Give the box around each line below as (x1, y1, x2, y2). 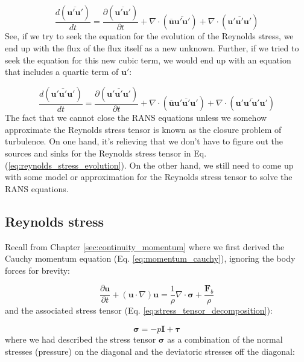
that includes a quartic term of (5, 65, 119, 78)
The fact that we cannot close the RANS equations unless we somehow (5, 111, 267, 124)
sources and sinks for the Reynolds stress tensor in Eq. (5, 147, 207, 160)
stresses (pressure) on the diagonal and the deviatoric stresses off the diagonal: (5, 344, 295, 357)
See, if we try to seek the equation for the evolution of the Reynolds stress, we (5, 30, 294, 42)
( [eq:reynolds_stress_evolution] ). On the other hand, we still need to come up (5, 158, 294, 171)
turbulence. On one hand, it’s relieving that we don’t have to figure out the (5, 135, 283, 147)
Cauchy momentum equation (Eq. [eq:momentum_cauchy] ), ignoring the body (5, 252, 296, 265)
